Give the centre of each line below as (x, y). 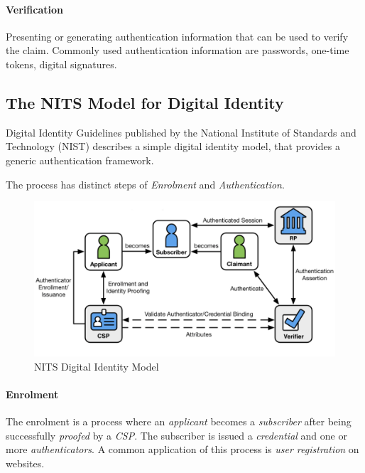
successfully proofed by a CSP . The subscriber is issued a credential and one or (176, 435)
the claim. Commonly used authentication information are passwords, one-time (178, 50)
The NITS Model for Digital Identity (145, 102)
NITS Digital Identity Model (97, 366)
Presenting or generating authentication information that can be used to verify (177, 36)
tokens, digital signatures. (61, 64)
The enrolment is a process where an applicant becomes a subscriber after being (179, 421)
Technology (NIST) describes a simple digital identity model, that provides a (173, 146)
